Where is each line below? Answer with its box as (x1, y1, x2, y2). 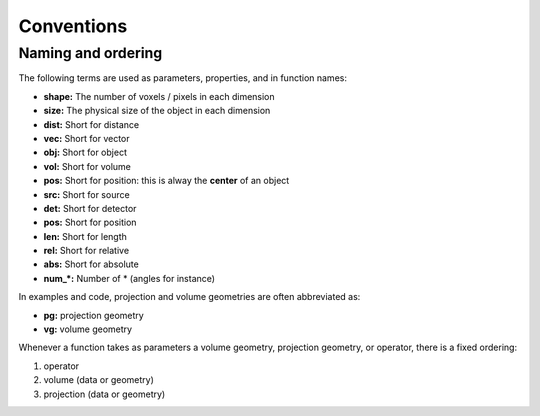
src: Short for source (43, 188, 130, 200)
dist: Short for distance (43, 118, 140, 130)
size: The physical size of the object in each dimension (43, 105, 271, 117)
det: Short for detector (43, 202, 137, 214)
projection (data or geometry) (43, 388, 166, 400)
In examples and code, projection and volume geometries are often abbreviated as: (18, 291, 361, 303)
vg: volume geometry (43, 323, 133, 335)
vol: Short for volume (43, 160, 132, 172)
